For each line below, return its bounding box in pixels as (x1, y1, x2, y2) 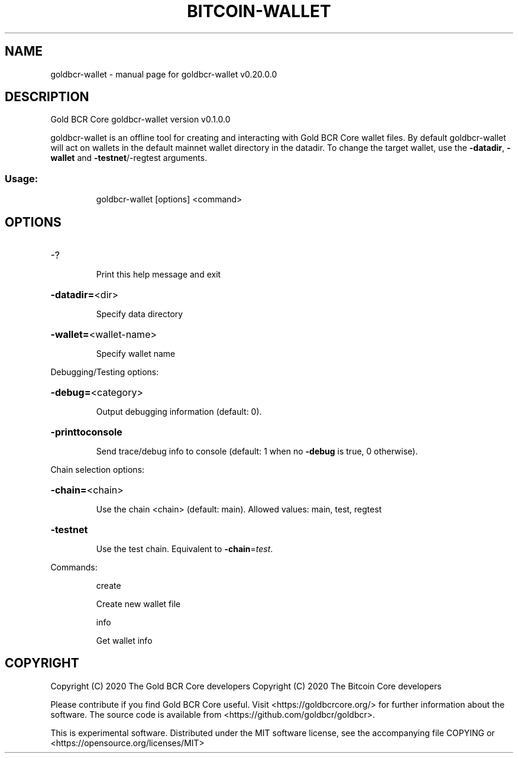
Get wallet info (96, 636, 153, 646)
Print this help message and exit (96, 269, 221, 280)
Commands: (50, 562, 98, 573)
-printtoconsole (50, 426, 122, 438)
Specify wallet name (96, 349, 176, 359)
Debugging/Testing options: (50, 367, 159, 378)
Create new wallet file (96, 599, 181, 609)
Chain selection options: (50, 465, 145, 475)
